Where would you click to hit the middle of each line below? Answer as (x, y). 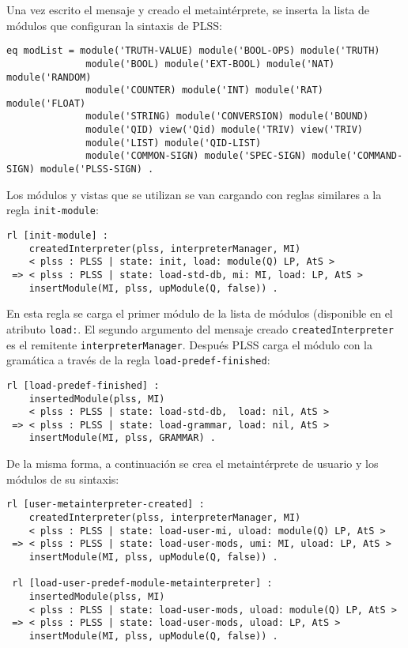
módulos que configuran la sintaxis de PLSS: (114, 25)
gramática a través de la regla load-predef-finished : (138, 360)
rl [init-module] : (57, 235)
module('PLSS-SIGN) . (97, 170)
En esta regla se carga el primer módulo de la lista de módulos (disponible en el (200, 313)
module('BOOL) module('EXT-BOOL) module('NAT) (210, 64)
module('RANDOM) (49, 77)
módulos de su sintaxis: (63, 478)
